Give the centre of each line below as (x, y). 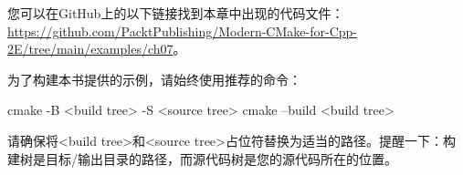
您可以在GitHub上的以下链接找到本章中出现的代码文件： (176, 13)
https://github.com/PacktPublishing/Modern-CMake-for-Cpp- (182, 31)
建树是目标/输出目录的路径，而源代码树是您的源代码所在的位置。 (202, 158)
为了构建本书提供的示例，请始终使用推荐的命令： (154, 79)
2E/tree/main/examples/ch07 (90, 49)
